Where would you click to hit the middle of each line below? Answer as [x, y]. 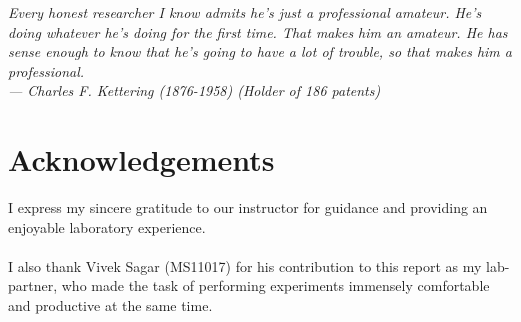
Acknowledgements [141, 159]
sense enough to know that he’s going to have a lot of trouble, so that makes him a [260, 51]
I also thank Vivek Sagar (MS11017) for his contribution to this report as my [245, 265]
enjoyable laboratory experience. [107, 226]
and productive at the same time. [110, 305]
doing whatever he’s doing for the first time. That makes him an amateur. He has [258, 31]
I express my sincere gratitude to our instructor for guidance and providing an [248, 207]
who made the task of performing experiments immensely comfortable [275, 285]
